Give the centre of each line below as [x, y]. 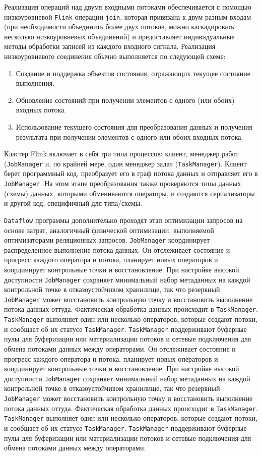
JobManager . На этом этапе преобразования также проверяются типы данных [123, 183]
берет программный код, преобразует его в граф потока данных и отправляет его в [131, 173]
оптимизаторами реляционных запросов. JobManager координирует [107, 240]
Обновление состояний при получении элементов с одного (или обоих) [125, 100]
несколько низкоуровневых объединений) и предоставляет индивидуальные [119, 36]
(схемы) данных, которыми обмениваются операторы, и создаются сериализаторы [129, 193]
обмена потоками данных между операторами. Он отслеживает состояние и [120, 349]
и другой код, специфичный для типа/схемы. [73, 203]
